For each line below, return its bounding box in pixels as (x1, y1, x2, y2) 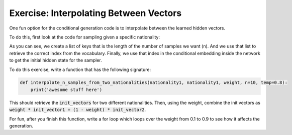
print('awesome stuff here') (30, 86, 103, 92)
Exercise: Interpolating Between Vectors (9, 7, 182, 18)
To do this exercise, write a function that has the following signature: (9, 66, 151, 72)
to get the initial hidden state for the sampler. (9, 57, 103, 63)
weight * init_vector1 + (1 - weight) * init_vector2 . (9, 106, 146, 112)
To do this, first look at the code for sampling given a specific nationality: (9, 34, 160, 40)
